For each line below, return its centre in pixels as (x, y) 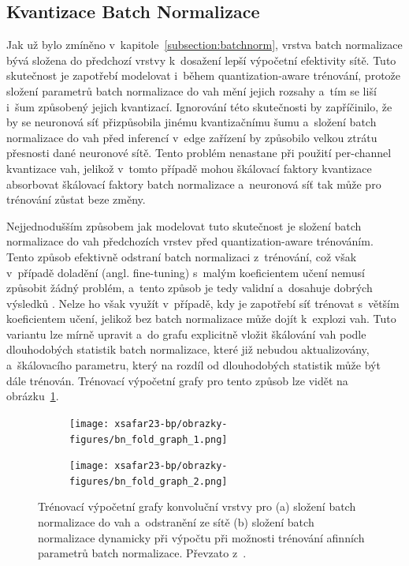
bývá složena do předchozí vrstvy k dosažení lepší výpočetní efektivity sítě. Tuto (201, 60)
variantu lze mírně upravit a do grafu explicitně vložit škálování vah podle (186, 334)
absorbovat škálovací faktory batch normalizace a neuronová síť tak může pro (194, 184)
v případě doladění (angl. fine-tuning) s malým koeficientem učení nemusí (186, 272)
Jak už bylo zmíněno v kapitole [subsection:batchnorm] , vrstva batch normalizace (204, 45)
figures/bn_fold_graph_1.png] (149, 439)
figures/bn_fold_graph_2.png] (149, 481)
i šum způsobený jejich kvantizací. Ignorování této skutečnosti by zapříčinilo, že (199, 106)
